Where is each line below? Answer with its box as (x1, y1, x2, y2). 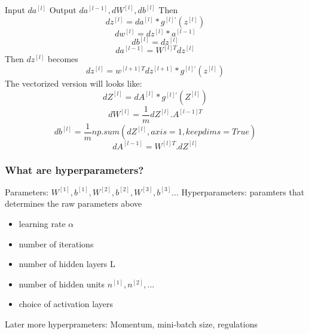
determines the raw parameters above (5, 197, 142, 210)
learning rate (19, 217, 66, 230)
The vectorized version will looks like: (5, 77, 142, 90)
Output (49, 4, 77, 16)
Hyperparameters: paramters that (181, 185, 305, 198)
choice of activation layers (19, 298, 114, 310)
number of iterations (19, 237, 94, 250)
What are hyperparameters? (5, 162, 144, 177)
